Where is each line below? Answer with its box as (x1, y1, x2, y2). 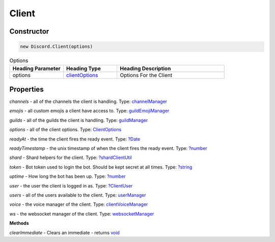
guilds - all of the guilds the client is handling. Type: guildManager (9, 117, 148, 123)
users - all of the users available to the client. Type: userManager (9, 192, 146, 198)
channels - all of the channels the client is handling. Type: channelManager (9, 98, 168, 104)
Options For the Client (120, 71, 173, 78)
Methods (9, 220, 29, 226)
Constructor (9, 27, 49, 36)
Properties (9, 85, 44, 94)
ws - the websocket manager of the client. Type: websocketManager (9, 210, 154, 217)
